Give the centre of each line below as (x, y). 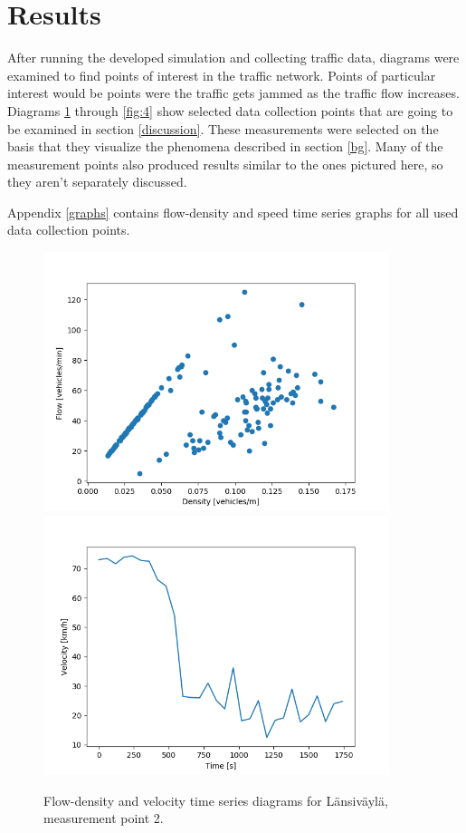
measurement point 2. (104, 818)
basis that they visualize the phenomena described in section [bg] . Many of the (225, 146)
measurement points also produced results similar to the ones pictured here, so (225, 164)
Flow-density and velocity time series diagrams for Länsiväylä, (216, 800)
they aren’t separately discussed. (97, 182)
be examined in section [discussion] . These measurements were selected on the (223, 128)
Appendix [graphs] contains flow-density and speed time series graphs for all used (233, 212)
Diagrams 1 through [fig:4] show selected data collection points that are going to (230, 110)
